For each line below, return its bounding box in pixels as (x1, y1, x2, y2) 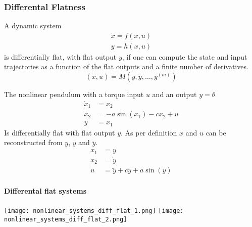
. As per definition (121, 127, 177, 138)
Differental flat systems (4, 185, 87, 196)
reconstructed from (4, 137, 63, 148)
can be (206, 127, 226, 138)
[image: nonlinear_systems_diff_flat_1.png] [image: (4, 207, 184, 215)
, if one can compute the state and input (122, 51, 247, 62)
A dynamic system (4, 20, 62, 31)
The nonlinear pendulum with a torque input (4, 89, 144, 100)
